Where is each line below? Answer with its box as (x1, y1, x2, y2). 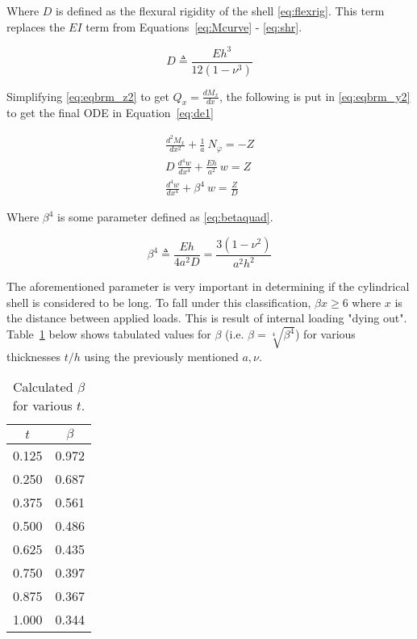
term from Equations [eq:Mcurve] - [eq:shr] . (85, 18, 302, 35)
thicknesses (6, 347, 61, 364)
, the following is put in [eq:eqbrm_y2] (219, 87, 411, 104)
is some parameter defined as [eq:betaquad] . (57, 208, 273, 225)
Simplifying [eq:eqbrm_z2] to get (6, 87, 169, 104)
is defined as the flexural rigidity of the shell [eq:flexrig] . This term (56, 2, 385, 19)
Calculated (12, 377, 73, 397)
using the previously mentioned (84, 347, 239, 364)
